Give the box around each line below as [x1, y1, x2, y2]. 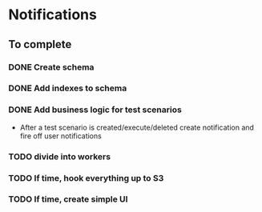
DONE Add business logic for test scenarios [8, 104, 182, 115]
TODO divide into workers [8, 150, 111, 162]
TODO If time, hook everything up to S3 [8, 172, 164, 183]
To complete [8, 38, 72, 51]
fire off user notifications [19, 130, 102, 141]
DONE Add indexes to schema [8, 82, 127, 94]
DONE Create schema [8, 62, 95, 73]
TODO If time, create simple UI [8, 194, 128, 205]
